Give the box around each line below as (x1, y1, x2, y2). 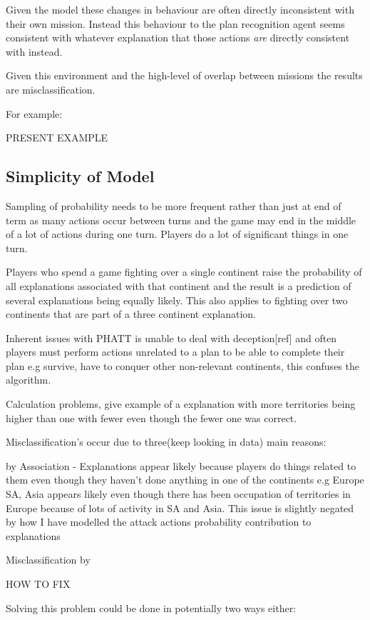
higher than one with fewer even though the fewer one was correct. (6, 410, 297, 425)
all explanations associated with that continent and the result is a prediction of (6, 278, 351, 293)
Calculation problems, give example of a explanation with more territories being (6, 396, 356, 411)
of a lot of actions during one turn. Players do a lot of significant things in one (6, 226, 349, 241)
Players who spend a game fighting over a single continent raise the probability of (6, 264, 362, 279)
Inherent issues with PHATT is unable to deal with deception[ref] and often (6, 330, 337, 345)
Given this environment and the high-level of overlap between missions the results (6, 68, 363, 83)
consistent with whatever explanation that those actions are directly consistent (6, 30, 350, 45)
